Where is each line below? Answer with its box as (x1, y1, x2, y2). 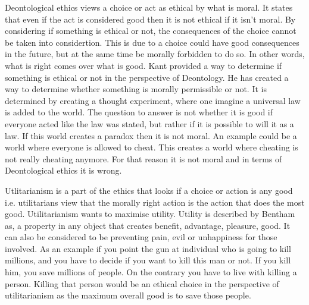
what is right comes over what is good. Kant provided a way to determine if (5, 59, 282, 71)
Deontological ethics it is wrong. (5, 164, 122, 177)
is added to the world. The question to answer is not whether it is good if (5, 106, 273, 118)
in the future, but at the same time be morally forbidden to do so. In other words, (5, 48, 305, 60)
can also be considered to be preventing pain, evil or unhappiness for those (5, 231, 277, 243)
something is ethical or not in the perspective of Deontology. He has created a (5, 71, 289, 83)
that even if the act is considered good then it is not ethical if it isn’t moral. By (5, 12, 296, 25)
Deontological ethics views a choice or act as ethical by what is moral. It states (5, 1, 293, 13)
